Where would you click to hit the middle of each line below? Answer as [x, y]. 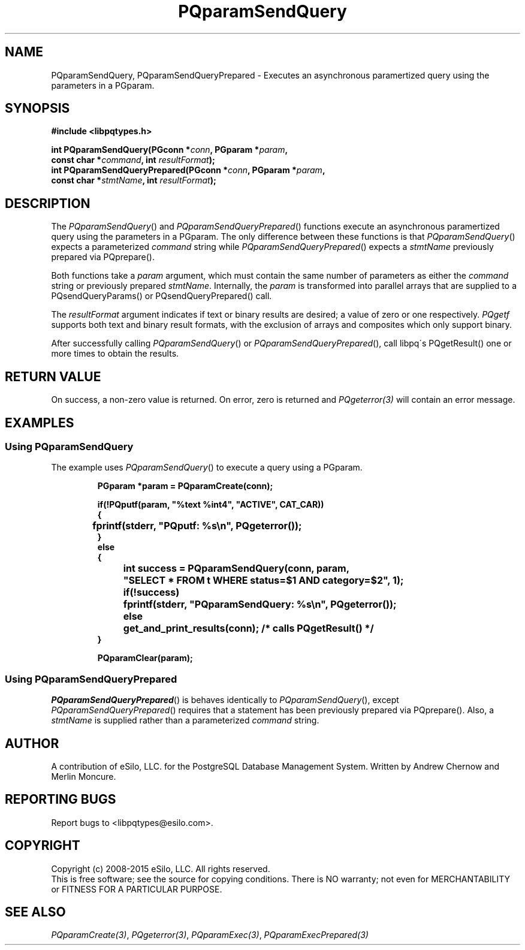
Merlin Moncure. [84, 776]
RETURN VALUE [53, 376]
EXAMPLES [40, 423]
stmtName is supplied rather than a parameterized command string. [185, 720]
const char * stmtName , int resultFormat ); [134, 180]
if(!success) [151, 592]
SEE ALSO [35, 912]
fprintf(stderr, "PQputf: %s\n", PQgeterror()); [197, 526]
